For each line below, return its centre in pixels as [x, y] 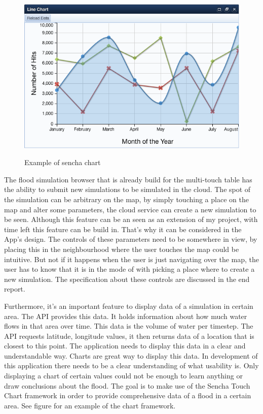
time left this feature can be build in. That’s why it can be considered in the [123, 229]
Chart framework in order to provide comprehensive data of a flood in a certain [128, 395]
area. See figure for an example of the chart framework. [90, 405]
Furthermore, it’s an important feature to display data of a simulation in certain [129, 306]
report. [15, 289]
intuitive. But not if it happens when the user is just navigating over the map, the [132, 259]
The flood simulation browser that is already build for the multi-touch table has [128, 179]
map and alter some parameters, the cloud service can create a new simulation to [130, 209]
